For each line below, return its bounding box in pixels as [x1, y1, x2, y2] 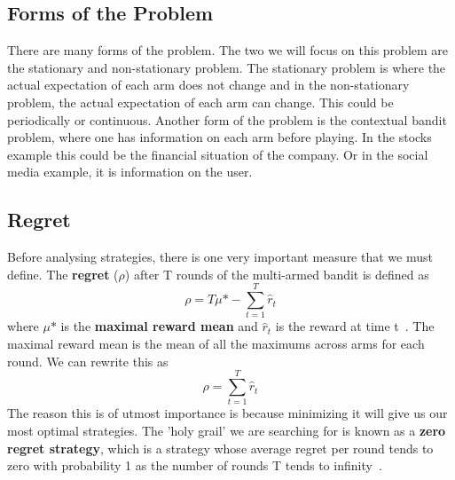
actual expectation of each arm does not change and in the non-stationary [7, 75, 410, 94]
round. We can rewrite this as [7, 351, 169, 370]
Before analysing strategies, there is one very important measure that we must [7, 248, 433, 266]
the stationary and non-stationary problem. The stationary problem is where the [7, 58, 446, 76]
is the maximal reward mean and [60, 317, 258, 335]
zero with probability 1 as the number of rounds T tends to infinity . [7, 456, 382, 475]
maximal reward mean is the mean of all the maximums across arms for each [7, 334, 425, 353]
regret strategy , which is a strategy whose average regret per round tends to [7, 438, 434, 457]
